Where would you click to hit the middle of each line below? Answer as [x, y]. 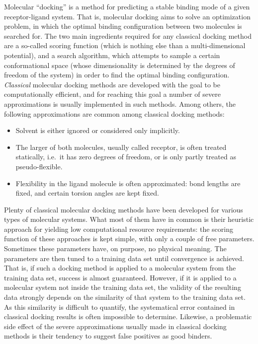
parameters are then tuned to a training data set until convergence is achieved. [124, 258]
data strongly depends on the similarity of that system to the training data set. [125, 297]
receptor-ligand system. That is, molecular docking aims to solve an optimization [127, 16]
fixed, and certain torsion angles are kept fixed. [87, 193]
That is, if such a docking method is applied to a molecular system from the [120, 268]
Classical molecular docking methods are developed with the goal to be [112, 84]
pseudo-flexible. [39, 166]
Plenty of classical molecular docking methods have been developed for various [124, 209]
